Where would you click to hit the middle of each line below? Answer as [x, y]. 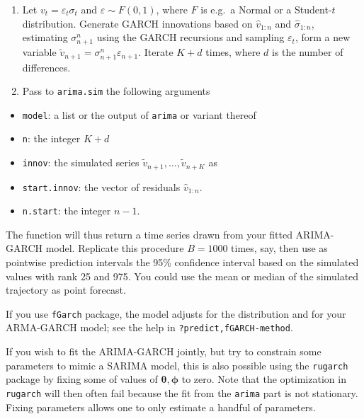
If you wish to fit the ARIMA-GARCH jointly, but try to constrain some [164, 351]
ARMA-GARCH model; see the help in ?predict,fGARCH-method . [149, 327]
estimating [45, 37]
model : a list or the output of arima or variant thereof [139, 114]
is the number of [308, 52]
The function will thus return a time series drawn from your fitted [149, 234]
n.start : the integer [67, 211]
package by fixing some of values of [82, 379]
